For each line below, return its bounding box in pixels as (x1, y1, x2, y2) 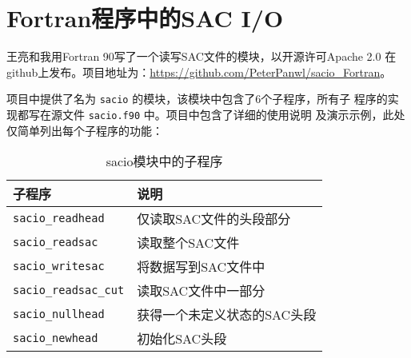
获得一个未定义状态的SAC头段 (137, 305, 317, 324)
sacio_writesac (13, 260, 105, 273)
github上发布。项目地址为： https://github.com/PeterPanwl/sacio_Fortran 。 (6, 63, 392, 80)
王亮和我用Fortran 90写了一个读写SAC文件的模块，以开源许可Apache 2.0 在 (6, 48, 397, 65)
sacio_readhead (13, 212, 105, 225)
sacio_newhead (13, 332, 98, 345)
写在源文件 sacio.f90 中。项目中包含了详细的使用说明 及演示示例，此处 (28, 105, 405, 122)
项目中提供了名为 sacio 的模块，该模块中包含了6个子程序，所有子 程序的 (6, 90, 388, 107)
